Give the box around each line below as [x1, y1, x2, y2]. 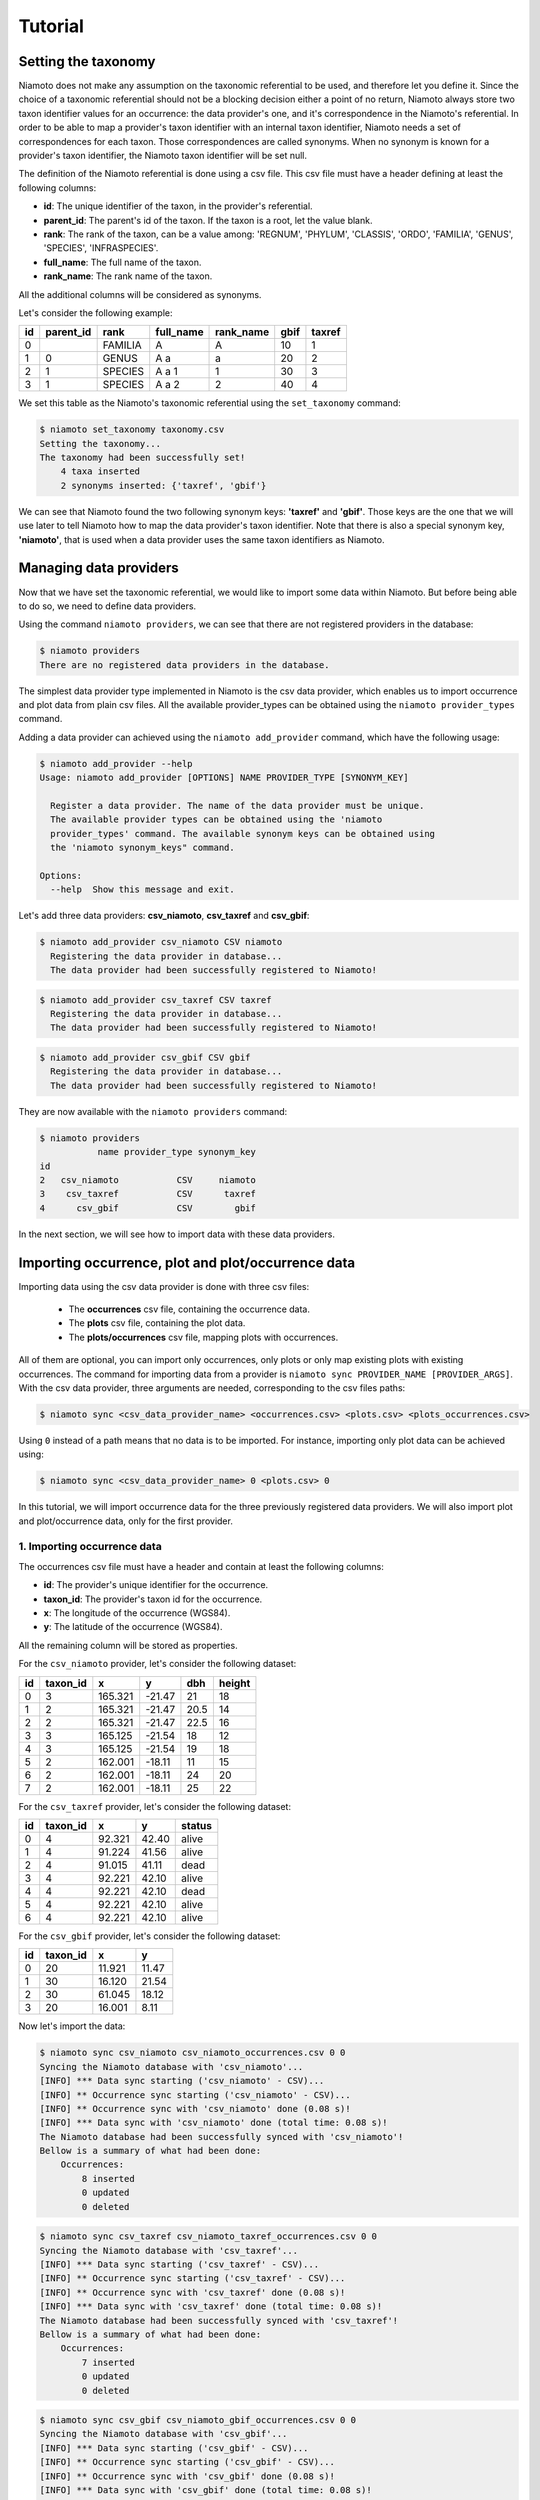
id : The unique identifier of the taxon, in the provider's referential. [43, 200, 314, 212]
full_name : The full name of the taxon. [43, 256, 202, 268]
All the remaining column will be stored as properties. [18, 1639, 239, 1651]
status [181, 1818, 213, 1832]
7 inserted [81, 2356, 135, 2368]
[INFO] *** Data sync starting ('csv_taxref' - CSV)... [39, 2258, 320, 2270]
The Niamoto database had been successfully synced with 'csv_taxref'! [39, 2315, 399, 2326]
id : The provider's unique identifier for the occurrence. [43, 1579, 269, 1591]
